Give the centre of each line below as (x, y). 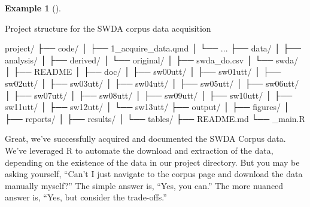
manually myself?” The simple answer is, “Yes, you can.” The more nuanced (144, 185)
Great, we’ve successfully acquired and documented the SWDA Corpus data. (145, 138)
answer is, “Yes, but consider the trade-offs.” (86, 197)
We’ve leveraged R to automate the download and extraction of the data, (139, 150)
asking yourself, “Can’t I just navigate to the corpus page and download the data (154, 174)
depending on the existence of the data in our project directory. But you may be (152, 162)
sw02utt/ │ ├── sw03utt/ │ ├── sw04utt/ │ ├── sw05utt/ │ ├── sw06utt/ (152, 83)
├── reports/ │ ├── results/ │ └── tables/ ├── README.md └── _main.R (155, 118)
